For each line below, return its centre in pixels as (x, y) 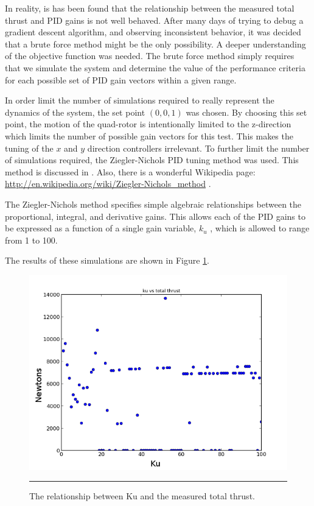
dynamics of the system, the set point (75, 112)
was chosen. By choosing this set (246, 112)
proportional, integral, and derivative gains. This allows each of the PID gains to (155, 216)
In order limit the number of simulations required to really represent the (140, 100)
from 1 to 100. (31, 240)
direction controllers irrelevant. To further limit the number (198, 148)
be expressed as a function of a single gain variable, (101, 228)
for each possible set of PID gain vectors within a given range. (121, 79)
